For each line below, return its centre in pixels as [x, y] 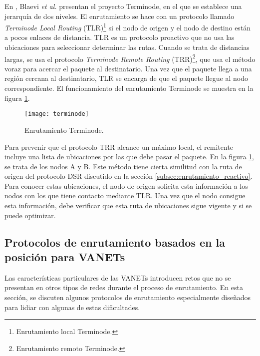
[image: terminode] [57, 114]
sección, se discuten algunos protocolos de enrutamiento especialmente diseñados [128, 297]
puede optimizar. [30, 215]
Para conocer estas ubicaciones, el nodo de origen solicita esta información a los [126, 185]
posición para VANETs [65, 257]
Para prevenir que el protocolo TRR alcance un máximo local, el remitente [119, 147]
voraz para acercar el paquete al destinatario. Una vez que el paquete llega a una [128, 68]
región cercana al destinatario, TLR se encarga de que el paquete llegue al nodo [126, 78]
